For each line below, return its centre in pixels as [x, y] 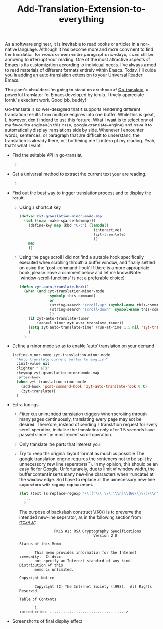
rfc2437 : [28, 522]
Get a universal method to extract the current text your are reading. [79, 174]
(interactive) [107, 230]
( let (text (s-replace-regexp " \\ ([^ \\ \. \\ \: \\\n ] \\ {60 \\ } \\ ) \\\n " [89, 494]
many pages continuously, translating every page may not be [80, 419]
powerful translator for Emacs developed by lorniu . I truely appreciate [74, 95]
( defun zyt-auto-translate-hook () [54, 287]
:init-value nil [33, 364]
